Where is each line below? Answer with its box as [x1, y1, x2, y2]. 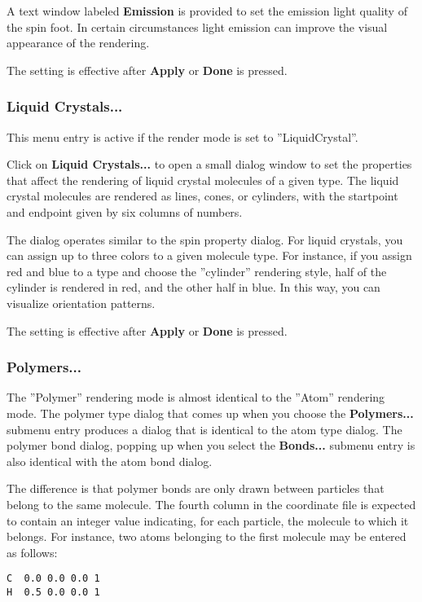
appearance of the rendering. [7, 34, 150, 51]
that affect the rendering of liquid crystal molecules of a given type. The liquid [7, 171, 399, 188]
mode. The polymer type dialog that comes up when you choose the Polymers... [7, 404, 414, 421]
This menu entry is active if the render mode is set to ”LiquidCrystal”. [7, 128, 358, 145]
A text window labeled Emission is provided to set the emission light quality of [7, 2, 407, 19]
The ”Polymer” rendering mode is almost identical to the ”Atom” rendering [7, 389, 385, 406]
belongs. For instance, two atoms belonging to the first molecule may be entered [7, 528, 407, 545]
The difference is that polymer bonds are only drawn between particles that [7, 480, 385, 497]
